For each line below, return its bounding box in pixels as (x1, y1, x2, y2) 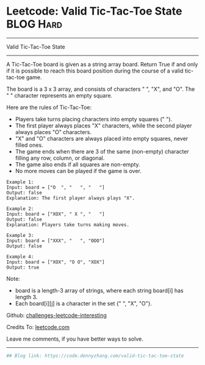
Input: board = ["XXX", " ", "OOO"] (6, 238, 105, 244)
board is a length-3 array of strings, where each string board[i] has (15, 286, 184, 294)
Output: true (6, 264, 40, 271)
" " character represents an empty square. (6, 91, 113, 99)
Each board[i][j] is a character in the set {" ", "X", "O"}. (15, 300, 153, 307)
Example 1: (6, 179, 34, 185)
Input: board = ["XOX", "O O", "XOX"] (6, 259, 105, 265)
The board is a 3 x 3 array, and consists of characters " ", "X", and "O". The (6, 85, 195, 93)
